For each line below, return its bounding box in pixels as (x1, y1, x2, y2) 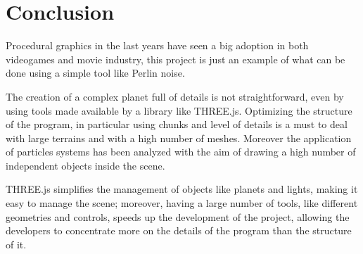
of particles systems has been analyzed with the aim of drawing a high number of (6, 144, 356, 159)
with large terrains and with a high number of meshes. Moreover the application (6, 130, 352, 145)
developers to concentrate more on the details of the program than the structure (6, 223, 352, 238)
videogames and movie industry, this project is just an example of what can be (6, 51, 345, 66)
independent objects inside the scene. (6, 158, 165, 172)
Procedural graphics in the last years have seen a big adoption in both (6, 38, 309, 53)
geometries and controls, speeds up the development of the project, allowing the (6, 209, 350, 224)
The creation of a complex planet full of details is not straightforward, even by (6, 89, 344, 103)
